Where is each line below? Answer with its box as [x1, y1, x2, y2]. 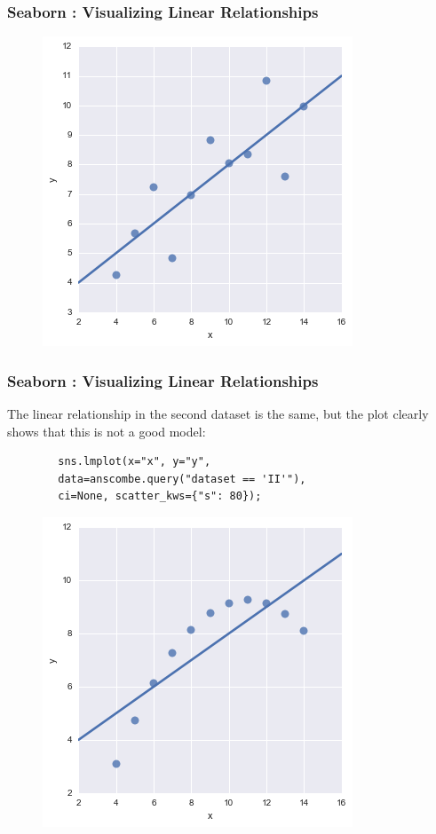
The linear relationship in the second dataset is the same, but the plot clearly [7, 405, 429, 423]
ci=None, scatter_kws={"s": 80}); [58, 490, 262, 503]
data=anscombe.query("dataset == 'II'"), [58, 472, 306, 485]
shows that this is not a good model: [7, 421, 206, 440]
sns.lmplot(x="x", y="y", [58, 455, 211, 468]
